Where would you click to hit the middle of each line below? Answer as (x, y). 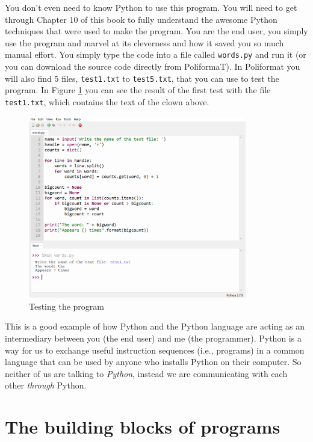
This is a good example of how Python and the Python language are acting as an (155, 326)
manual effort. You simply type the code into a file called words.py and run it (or (156, 54)
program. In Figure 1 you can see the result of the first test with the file (138, 90)
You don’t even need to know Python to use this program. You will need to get (151, 7)
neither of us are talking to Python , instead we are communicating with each (146, 373)
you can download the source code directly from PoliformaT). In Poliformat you (153, 66)
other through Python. (46, 385)
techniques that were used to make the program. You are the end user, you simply (156, 31)
